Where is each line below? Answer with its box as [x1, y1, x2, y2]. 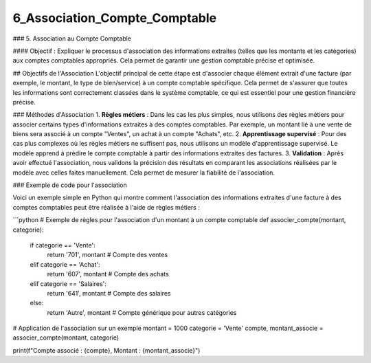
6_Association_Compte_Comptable [12, 10, 216, 25]
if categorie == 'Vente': [30, 241, 95, 249]
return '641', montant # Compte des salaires [47, 289, 171, 297]
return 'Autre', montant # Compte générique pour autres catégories [47, 308, 237, 316]
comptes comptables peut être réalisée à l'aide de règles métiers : [12, 203, 201, 211]
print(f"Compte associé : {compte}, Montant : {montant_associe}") [12, 346, 201, 354]
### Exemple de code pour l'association [12, 181, 127, 189]
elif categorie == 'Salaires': [30, 279, 106, 288]
